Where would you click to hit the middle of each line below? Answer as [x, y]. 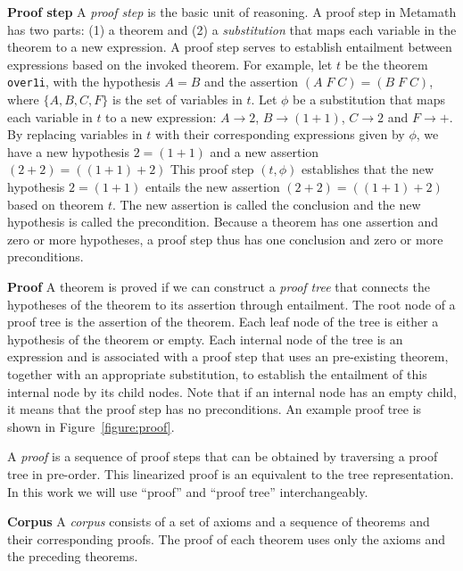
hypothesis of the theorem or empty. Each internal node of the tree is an [205, 339]
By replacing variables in [75, 134]
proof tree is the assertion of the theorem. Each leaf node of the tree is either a [223, 322]
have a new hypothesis [69, 151]
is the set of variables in [178, 99]
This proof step [212, 169]
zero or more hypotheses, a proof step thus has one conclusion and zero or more [225, 239]
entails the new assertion [212, 186]
